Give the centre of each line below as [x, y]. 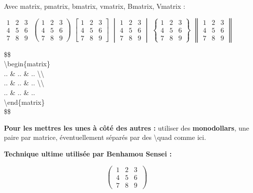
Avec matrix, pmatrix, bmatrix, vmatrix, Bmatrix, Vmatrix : [95, 6]
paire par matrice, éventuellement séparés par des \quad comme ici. [105, 137]
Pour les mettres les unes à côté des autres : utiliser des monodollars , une [126, 127]
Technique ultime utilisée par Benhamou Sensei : [88, 153]
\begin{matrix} [27, 64]
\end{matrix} [24, 102]
